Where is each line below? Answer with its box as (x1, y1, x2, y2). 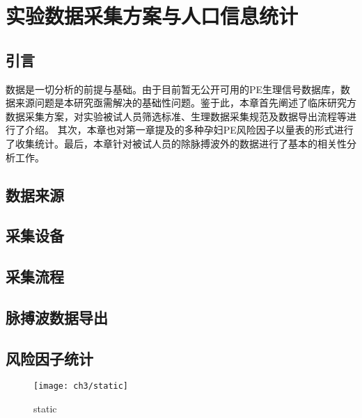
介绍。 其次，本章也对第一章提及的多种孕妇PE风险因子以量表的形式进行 (24, 122, 354, 137)
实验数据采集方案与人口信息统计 (6, 1, 299, 30)
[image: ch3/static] (33, 381, 129, 392)
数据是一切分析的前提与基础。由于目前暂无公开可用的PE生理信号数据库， (6, 81, 341, 96)
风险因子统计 (6, 347, 93, 369)
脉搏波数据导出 (6, 306, 108, 328)
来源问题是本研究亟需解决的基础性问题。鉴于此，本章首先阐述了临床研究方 (15, 95, 356, 110)
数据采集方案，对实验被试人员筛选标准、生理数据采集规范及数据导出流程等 (6, 108, 347, 123)
